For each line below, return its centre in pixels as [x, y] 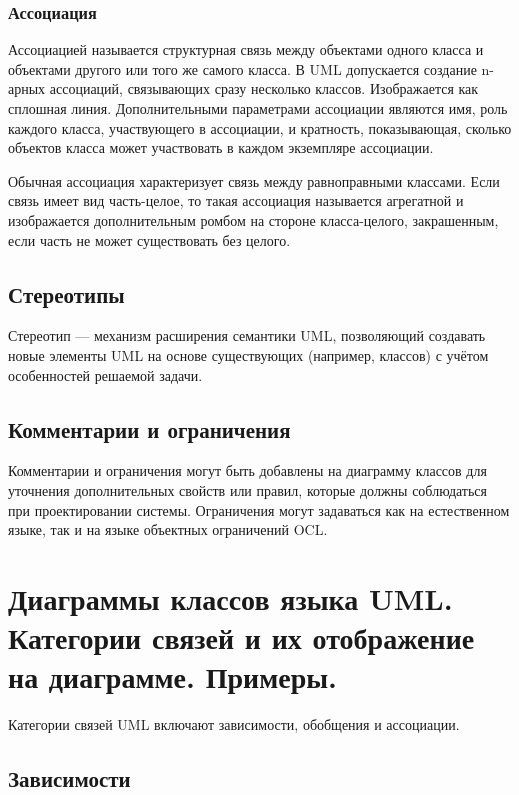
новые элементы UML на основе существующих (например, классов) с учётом [248, 354]
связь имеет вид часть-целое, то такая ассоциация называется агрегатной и [236, 200]
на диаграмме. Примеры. [173, 676]
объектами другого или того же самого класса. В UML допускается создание [242, 68]
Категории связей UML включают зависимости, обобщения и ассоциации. [234, 724]
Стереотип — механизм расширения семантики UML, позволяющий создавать [247, 335]
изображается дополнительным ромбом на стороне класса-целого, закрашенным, [253, 219]
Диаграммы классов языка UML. [230, 597]
